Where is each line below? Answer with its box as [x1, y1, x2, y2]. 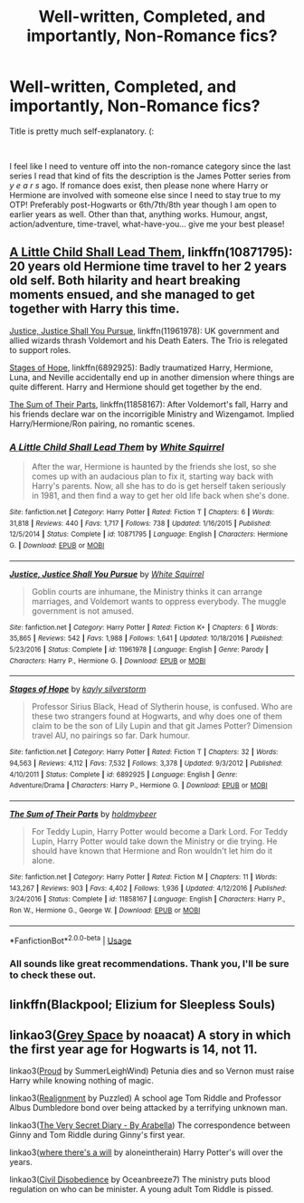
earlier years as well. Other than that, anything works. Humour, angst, [9, 208, 269, 219]
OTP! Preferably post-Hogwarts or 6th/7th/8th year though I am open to [9, 199, 278, 210]
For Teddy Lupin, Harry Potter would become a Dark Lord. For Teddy [31, 826, 288, 836]
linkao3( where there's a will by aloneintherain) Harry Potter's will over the [9, 1147, 283, 1158]
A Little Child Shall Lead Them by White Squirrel [9, 441, 224, 454]
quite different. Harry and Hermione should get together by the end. [9, 381, 262, 392]
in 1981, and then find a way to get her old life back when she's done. [31, 491, 290, 501]
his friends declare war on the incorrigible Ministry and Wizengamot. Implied [9, 408, 295, 419]
